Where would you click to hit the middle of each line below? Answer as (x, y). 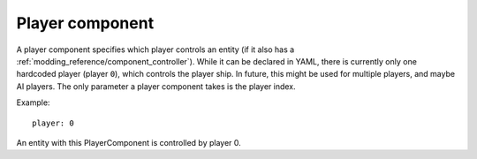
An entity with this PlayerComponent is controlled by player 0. (129, 142)
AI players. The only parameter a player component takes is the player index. (156, 86)
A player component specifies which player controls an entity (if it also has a (155, 49)
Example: (33, 102)
